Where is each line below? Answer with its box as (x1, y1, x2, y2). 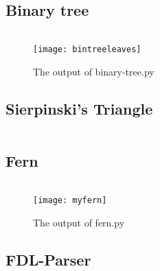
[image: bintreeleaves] (33, 45, 141, 55)
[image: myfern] (33, 195, 107, 205)
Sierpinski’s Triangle (5, 97, 153, 119)
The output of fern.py (33, 215, 125, 229)
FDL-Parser (5, 248, 91, 270)
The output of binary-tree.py (33, 64, 155, 78)
